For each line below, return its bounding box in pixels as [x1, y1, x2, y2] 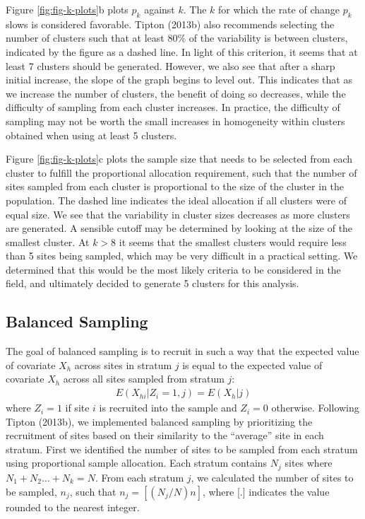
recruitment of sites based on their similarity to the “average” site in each [6, 428, 324, 443]
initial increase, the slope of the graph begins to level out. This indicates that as [6, 72, 352, 87]
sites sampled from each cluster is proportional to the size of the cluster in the [6, 179, 345, 194]
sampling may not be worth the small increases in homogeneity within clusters [6, 113, 345, 128]
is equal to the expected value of [182, 357, 323, 372]
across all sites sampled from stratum [63, 371, 225, 386]
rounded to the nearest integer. [6, 499, 140, 514]
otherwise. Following [271, 400, 359, 415]
